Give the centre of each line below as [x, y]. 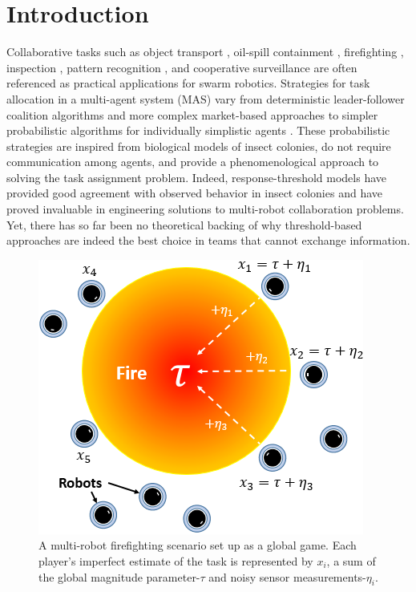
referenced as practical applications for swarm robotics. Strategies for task [188, 83]
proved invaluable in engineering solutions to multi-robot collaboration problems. [205, 209]
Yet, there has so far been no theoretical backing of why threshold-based [184, 224]
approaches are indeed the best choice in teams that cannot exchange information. [208, 240]
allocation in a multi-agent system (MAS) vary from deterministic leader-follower [206, 98]
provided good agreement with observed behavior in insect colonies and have [194, 193]
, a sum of [351, 561]
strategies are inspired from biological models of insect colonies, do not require [199, 146]
